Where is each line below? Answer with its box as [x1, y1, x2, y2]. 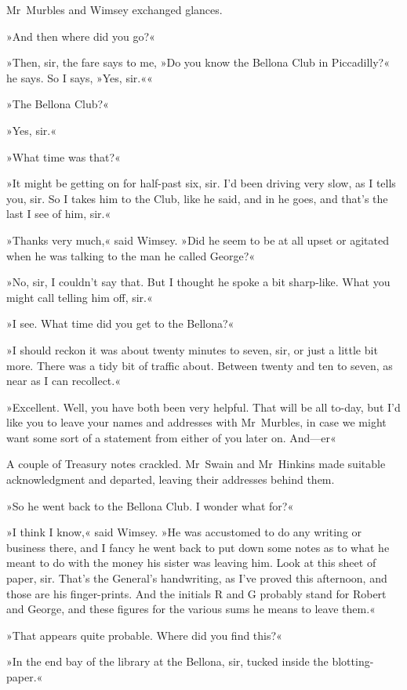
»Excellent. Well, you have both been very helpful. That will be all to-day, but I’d [6, 398, 401, 415]
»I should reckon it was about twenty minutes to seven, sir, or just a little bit [6, 341, 378, 358]
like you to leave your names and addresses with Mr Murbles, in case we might [6, 414, 387, 430]
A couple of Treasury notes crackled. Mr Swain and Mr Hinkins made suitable [6, 456, 386, 472]
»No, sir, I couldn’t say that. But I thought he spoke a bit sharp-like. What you [6, 274, 391, 290]
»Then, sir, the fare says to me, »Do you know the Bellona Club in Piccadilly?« [6, 54, 390, 71]
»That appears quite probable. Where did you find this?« [6, 626, 282, 643]
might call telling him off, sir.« [6, 289, 153, 305]
